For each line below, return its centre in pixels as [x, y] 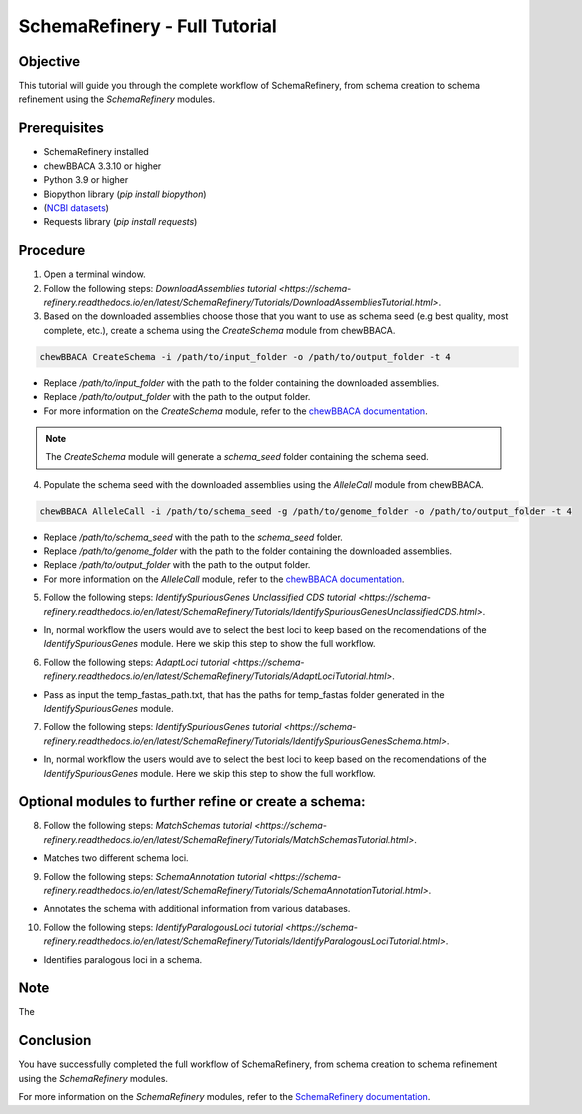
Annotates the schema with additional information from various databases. [197, 909]
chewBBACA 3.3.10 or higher [102, 166]
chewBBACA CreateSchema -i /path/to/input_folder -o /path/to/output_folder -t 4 [245, 356]
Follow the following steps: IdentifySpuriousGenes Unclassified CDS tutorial [200, 597]
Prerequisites [61, 128]
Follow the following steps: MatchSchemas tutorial [148, 826]
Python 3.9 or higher [86, 180]
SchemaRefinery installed [96, 152]
